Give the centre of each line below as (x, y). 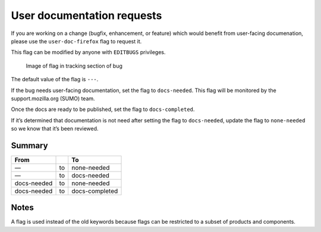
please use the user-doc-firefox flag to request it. (76, 41)
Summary (29, 145)
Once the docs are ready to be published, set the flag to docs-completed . (103, 109)
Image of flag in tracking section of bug (74, 66)
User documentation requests (86, 15)
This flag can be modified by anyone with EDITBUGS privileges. (88, 52)
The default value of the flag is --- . (55, 80)
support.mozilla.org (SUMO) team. (53, 98)
